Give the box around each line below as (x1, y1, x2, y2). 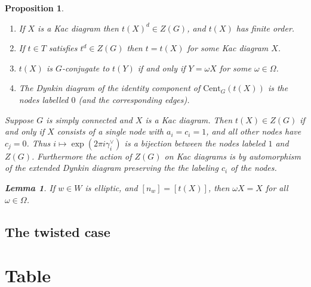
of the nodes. (230, 161, 277, 174)
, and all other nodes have (206, 125, 301, 138)
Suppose (5, 113, 34, 126)
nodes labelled (19, 93, 69, 105)
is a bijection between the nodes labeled (124, 136, 266, 149)
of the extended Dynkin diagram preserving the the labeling (5, 161, 218, 174)
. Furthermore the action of (32, 149, 132, 162)
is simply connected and (46, 113, 133, 126)
